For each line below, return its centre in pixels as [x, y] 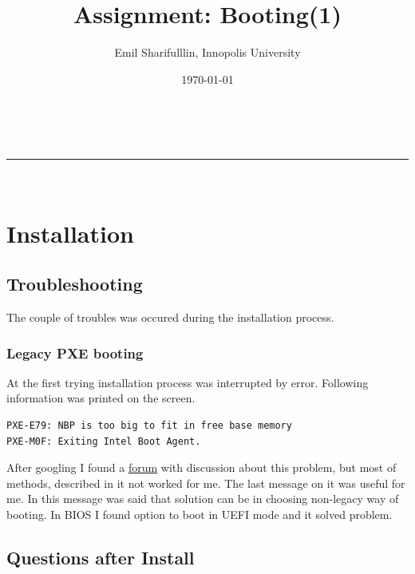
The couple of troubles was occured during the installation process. [170, 317]
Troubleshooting [75, 284]
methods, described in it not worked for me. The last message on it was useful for [206, 483]
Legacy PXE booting [75, 352]
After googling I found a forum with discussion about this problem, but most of [202, 467]
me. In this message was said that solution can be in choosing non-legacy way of [203, 499]
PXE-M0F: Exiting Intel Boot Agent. [104, 441]
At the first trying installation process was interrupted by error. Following [188, 382]
